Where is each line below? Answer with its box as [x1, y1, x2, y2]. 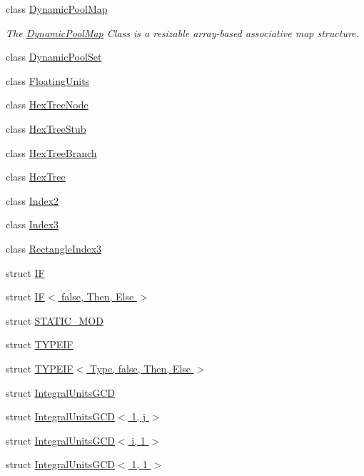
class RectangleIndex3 [6, 240, 102, 255]
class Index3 [6, 217, 59, 232]
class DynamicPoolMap [6, 1, 108, 16]
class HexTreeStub [6, 121, 86, 136]
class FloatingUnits [6, 73, 90, 88]
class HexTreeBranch [6, 145, 97, 160]
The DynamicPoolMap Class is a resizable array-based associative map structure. [6, 25, 359, 40]
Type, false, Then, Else [89, 360, 191, 375]
